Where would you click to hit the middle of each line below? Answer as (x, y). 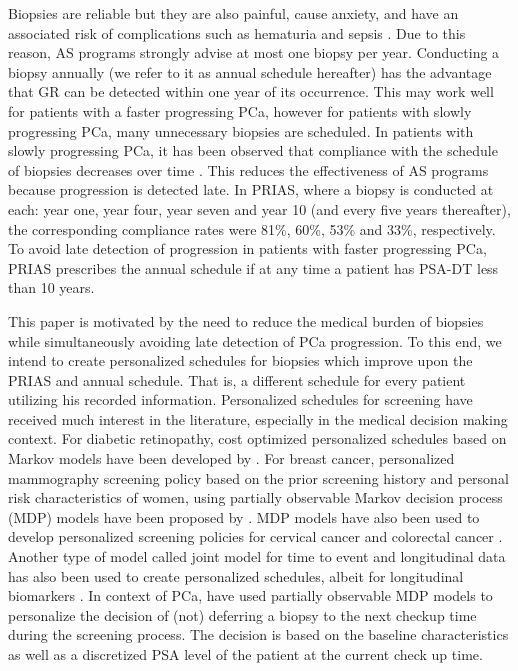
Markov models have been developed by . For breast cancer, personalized (231, 458)
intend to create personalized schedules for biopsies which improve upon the (240, 360)
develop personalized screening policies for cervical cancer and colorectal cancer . (255, 536)
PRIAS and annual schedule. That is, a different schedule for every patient (237, 379)
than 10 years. (51, 287)
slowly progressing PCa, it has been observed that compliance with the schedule (253, 150)
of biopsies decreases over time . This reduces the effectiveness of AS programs (248, 169)
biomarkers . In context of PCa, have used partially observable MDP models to (250, 595)
